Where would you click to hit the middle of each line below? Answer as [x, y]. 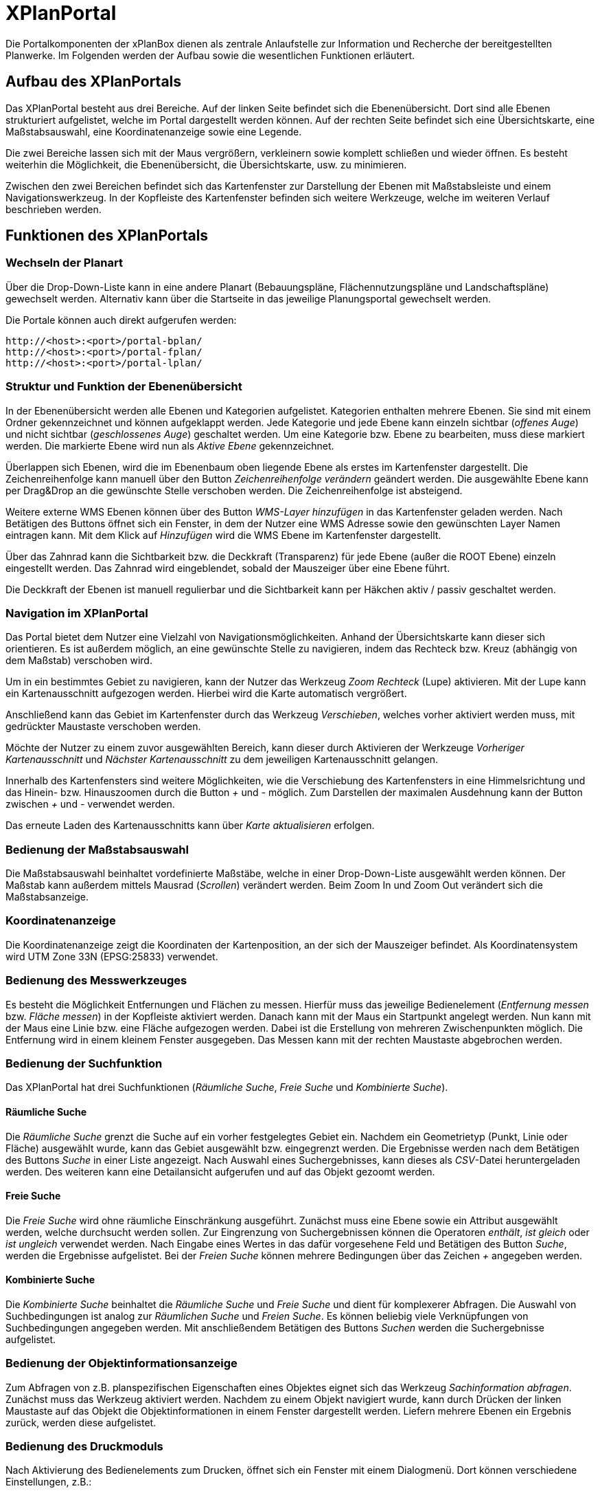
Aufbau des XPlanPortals [94, 82]
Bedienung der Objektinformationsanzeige [122, 1363]
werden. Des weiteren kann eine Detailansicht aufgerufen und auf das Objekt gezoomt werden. [220, 1171]
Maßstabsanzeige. [47, 897]
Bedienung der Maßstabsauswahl [97, 849]
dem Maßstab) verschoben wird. [79, 661]
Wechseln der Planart [64, 263]
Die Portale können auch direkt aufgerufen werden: [121, 320]
